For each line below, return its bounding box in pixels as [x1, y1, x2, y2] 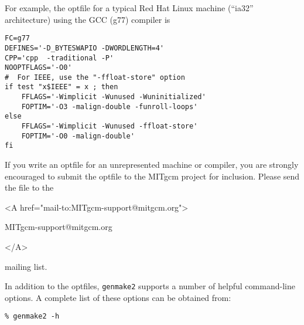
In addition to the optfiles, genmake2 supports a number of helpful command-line [5, 280, 295, 292]
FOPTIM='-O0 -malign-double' [21, 131, 135, 140]
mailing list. [5, 260, 47, 272]
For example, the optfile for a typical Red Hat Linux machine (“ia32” [5, 2, 254, 13]
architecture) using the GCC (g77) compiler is [5, 13, 170, 25]
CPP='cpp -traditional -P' [5, 53, 114, 62]
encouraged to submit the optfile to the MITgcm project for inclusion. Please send [5, 170, 300, 182]
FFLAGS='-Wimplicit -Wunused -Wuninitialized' [21, 93, 206, 101]
